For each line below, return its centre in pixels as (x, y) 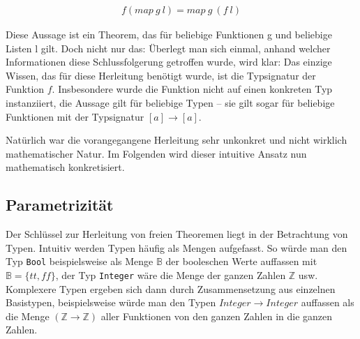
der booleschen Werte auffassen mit (241, 261)
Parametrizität (60, 205)
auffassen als (328, 302)
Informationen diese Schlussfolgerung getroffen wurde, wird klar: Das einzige (169, 62)
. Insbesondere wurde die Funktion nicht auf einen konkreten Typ (192, 89)
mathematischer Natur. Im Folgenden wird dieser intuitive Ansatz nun (156, 153)
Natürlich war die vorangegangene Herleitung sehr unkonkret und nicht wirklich (177, 140)
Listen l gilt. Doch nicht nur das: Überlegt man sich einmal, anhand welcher (168, 48)
